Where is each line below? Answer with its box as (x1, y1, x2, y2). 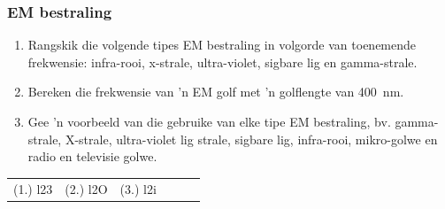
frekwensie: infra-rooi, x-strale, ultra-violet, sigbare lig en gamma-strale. (27, 52, 418, 71)
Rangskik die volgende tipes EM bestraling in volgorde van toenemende (27, 35, 417, 54)
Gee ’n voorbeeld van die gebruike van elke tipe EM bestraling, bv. (27, 112, 391, 130)
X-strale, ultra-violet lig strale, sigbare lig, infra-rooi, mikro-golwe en (65, 129, 438, 148)
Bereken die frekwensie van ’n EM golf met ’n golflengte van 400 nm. (27, 82, 404, 101)
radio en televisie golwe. (27, 147, 157, 166)
